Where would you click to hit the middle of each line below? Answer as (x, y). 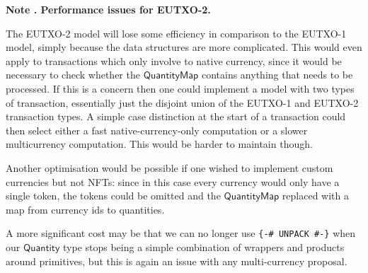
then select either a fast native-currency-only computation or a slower (157, 130)
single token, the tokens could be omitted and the (113, 196)
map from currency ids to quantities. (85, 209)
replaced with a (315, 196)
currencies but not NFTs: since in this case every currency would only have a (173, 181)
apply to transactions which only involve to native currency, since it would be (174, 60)
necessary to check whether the (73, 75)
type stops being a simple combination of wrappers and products (204, 246)
